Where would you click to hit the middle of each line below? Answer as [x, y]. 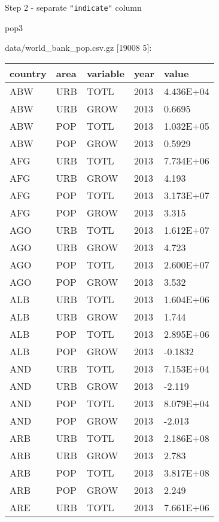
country [28, 73]
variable [105, 73]
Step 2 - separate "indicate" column [73, 7]
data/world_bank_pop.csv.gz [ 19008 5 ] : [78, 48]
